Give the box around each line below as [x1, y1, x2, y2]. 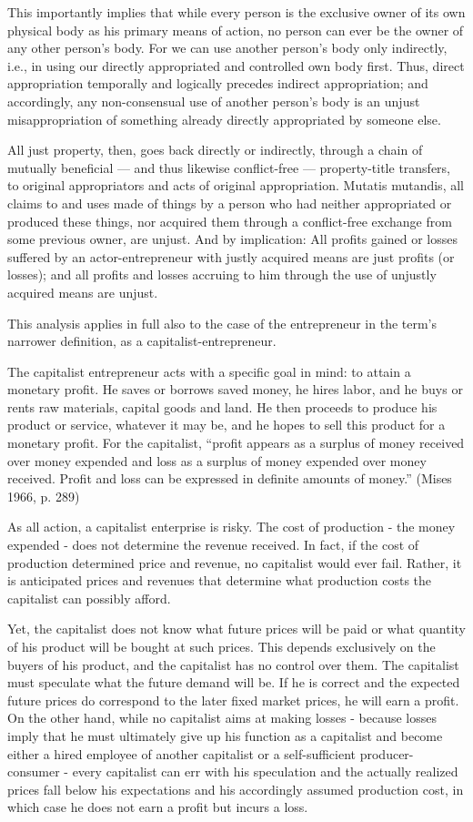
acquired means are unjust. [7, 282, 158, 301]
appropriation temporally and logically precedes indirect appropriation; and [7, 74, 428, 93]
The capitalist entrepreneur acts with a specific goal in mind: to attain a [7, 361, 411, 381]
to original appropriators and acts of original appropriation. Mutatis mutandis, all [7, 176, 464, 195]
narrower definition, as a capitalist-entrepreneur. [7, 331, 277, 350]
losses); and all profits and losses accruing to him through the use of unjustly [7, 265, 437, 284]
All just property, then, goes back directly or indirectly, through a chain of [7, 140, 423, 159]
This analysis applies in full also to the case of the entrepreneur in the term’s [7, 313, 438, 332]
